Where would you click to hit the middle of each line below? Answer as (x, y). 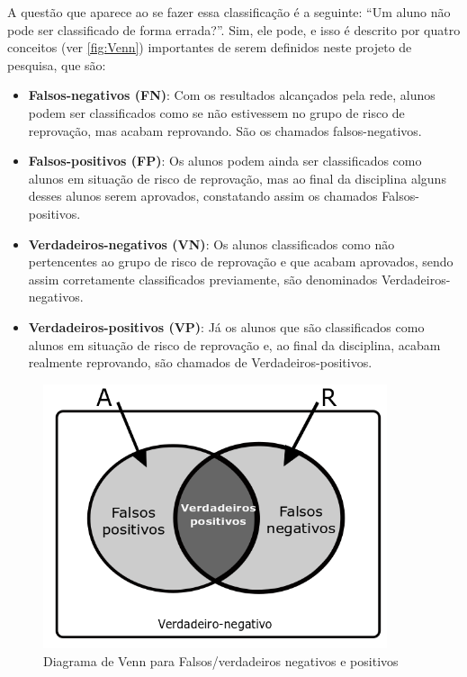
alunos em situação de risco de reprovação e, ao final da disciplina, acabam (234, 344)
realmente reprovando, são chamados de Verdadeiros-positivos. (200, 362)
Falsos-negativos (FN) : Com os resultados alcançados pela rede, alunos (232, 95)
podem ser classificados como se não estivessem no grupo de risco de (216, 112)
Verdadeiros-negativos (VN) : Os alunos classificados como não (211, 244)
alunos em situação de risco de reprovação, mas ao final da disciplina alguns (237, 178)
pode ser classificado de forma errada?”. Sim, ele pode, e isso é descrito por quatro (234, 29)
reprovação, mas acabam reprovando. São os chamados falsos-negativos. (225, 130)
